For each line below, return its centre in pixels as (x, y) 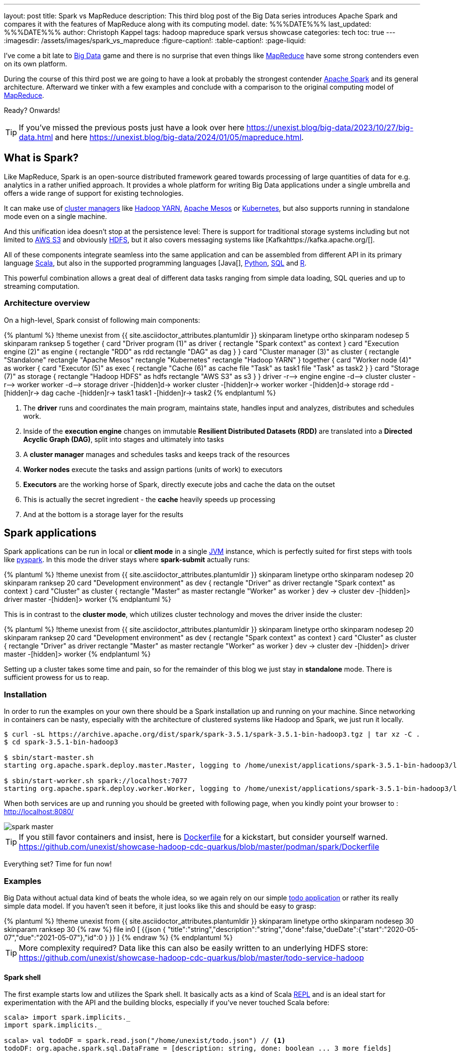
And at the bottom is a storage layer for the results (103, 514)
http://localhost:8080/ (39, 812)
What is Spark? (41, 158)
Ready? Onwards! (32, 110)
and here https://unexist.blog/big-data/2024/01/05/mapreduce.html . (179, 137)
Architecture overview (47, 303)
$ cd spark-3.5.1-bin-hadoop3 (61, 742)
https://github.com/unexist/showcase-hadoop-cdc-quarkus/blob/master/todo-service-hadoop (191, 957)
